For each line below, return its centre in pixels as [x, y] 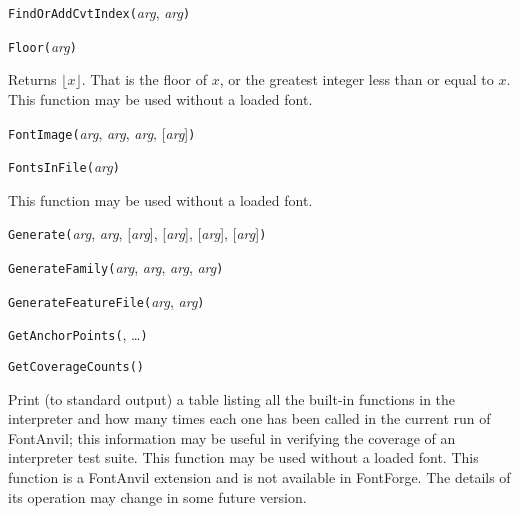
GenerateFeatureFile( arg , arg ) [106, 300]
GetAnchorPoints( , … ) [78, 334]
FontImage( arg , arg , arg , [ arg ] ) [102, 132]
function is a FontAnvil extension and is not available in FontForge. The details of [259, 477]
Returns [32, 79]
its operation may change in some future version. [157, 496]
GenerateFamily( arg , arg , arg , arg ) [116, 267]
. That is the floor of [144, 79]
